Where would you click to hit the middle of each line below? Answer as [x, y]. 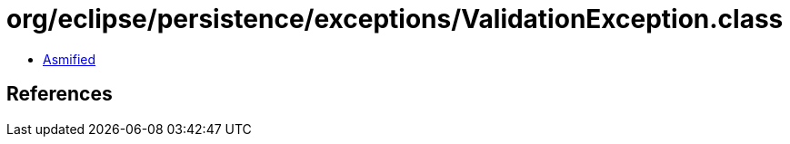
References [60, 94]
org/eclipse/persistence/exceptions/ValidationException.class [395, 19]
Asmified [70, 59]
